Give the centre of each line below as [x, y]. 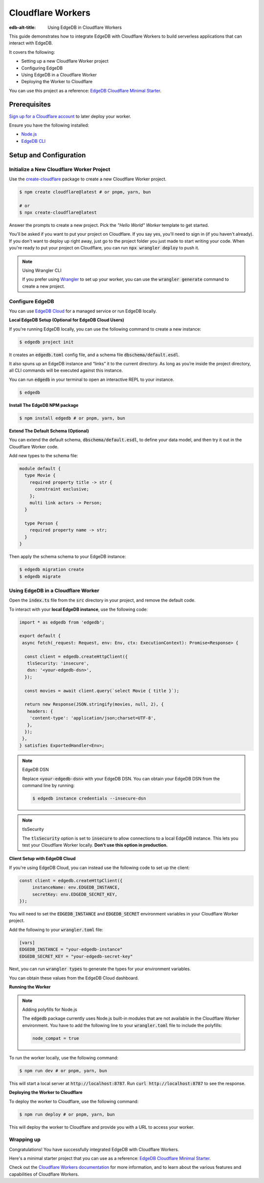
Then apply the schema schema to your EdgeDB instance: [67, 557]
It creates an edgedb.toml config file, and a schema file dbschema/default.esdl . [94, 355]
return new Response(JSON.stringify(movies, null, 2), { [94, 704]
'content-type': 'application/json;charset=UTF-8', [93, 718]
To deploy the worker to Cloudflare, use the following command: [74, 1101]
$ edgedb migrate [40, 576]
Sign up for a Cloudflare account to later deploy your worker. [70, 116]
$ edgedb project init [46, 342]
